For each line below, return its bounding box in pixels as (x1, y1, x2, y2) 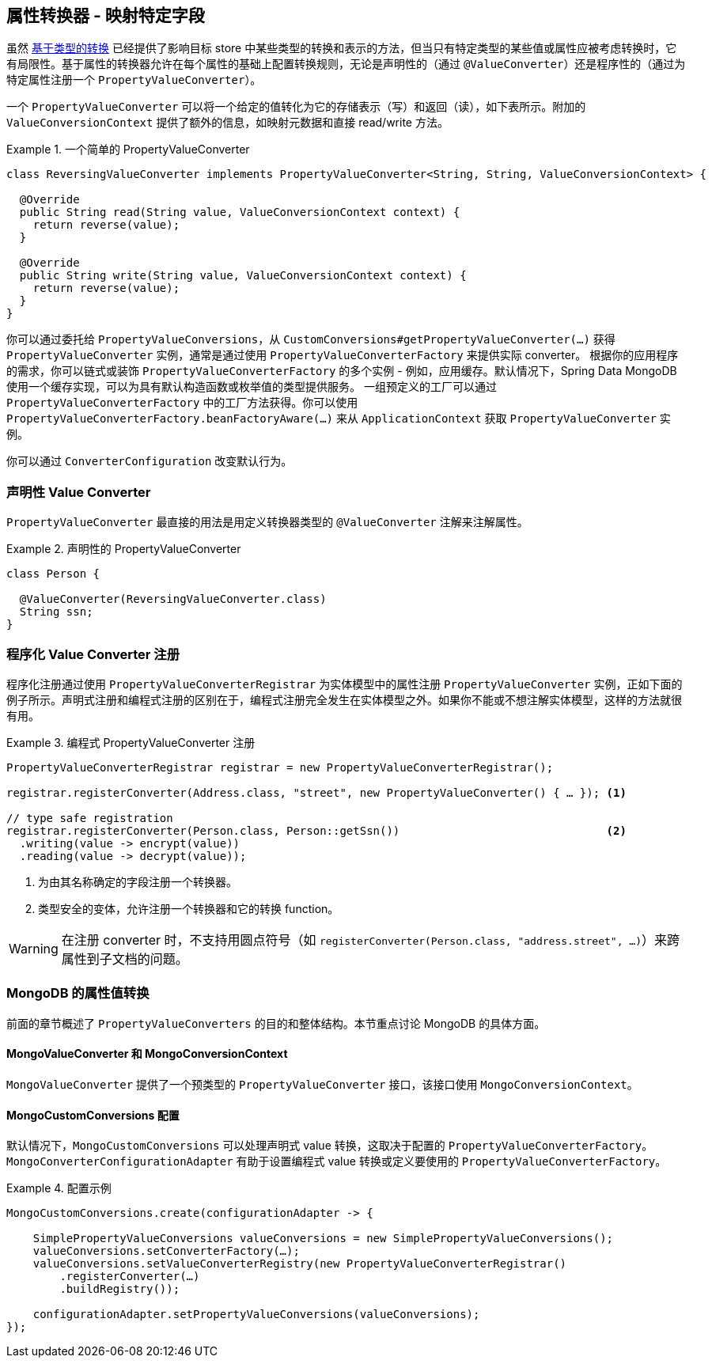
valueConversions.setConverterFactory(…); (32, 1245, 300, 1258)
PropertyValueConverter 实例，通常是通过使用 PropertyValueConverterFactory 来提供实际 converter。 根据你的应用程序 (6, 348, 679, 362)
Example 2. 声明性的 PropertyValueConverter (6, 542, 241, 556)
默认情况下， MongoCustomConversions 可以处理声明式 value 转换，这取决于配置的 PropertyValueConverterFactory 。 (6, 1139, 653, 1153)
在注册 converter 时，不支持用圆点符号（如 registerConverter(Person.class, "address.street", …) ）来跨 (61, 931, 680, 948)
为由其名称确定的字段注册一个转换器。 (38, 874, 237, 888)
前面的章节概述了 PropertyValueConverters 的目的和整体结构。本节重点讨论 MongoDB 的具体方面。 (6, 1016, 546, 1030)
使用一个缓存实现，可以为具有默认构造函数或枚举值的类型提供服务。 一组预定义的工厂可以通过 (6, 380, 497, 394)
